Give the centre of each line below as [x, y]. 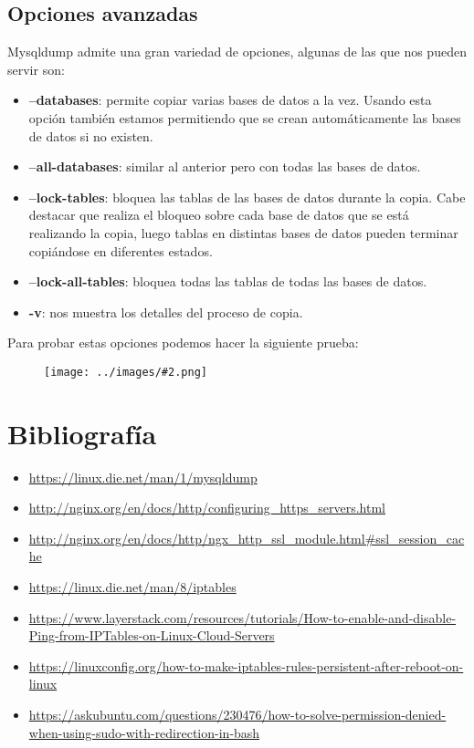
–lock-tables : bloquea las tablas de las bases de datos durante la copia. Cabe [247, 197]
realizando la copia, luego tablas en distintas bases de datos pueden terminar [243, 232]
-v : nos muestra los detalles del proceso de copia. [166, 312]
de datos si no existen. [91, 135]
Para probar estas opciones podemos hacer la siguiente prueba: [183, 343]
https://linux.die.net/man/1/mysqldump [143, 477]
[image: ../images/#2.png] [126, 372]
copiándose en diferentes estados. [121, 250]
